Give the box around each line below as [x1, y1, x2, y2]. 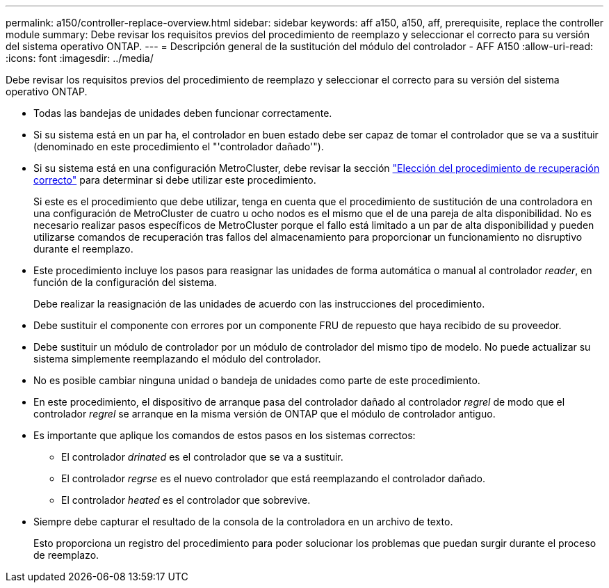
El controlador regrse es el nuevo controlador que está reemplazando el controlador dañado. [61, 472, 485, 484]
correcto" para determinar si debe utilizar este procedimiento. [33, 174, 316, 186]
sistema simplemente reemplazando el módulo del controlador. [33, 353, 321, 365]
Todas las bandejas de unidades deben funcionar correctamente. [33, 107, 332, 119]
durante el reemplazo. [33, 243, 133, 255]
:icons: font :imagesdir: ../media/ [6, 52, 154, 64]
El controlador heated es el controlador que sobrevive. [61, 494, 311, 506]
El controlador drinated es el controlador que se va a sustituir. [61, 451, 343, 463]
